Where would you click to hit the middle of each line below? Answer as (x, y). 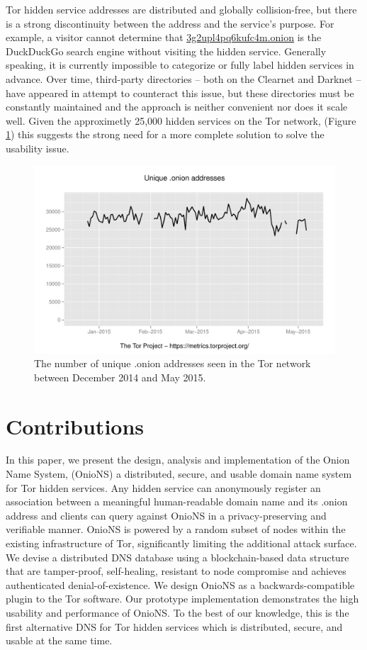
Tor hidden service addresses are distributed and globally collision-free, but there (181, 9)
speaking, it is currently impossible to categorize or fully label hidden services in (180, 65)
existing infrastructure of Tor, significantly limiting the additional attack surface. (181, 543)
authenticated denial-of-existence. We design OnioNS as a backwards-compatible (180, 584)
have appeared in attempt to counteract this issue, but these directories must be (180, 93)
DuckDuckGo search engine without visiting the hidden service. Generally (166, 51)
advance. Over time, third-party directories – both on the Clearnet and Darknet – (183, 78)
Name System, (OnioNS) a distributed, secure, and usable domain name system (179, 474)
